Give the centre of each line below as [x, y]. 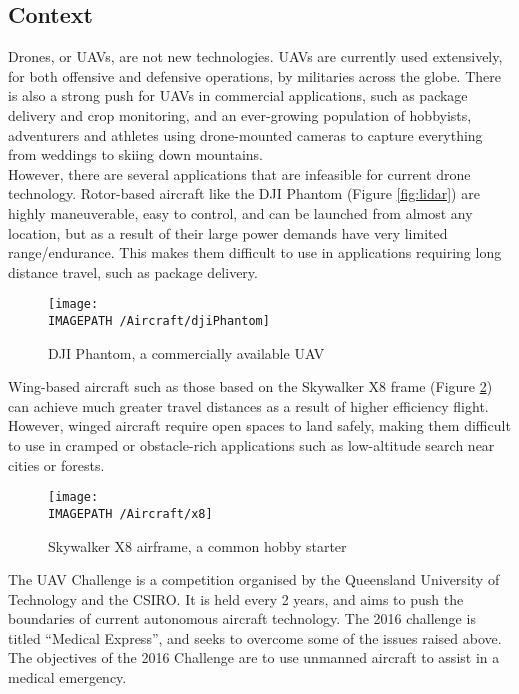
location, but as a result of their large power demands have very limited [228, 232]
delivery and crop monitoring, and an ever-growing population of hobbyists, [240, 114]
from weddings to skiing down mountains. [136, 154]
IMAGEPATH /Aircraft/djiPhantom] [159, 320]
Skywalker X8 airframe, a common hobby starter [197, 545]
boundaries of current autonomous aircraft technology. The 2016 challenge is [242, 618]
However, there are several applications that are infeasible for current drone [239, 173]
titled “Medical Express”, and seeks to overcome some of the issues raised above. [255, 637]
